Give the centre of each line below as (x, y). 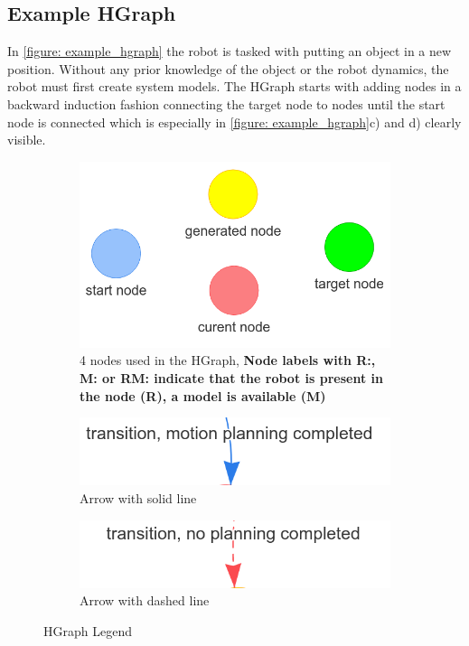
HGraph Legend (88, 631)
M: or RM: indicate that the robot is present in (231, 377)
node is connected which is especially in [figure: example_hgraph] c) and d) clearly (234, 122)
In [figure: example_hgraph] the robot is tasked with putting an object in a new (230, 51)
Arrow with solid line (138, 497)
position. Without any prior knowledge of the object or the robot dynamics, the (228, 68)
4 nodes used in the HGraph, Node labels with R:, (228, 360)
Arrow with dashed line (145, 600)
